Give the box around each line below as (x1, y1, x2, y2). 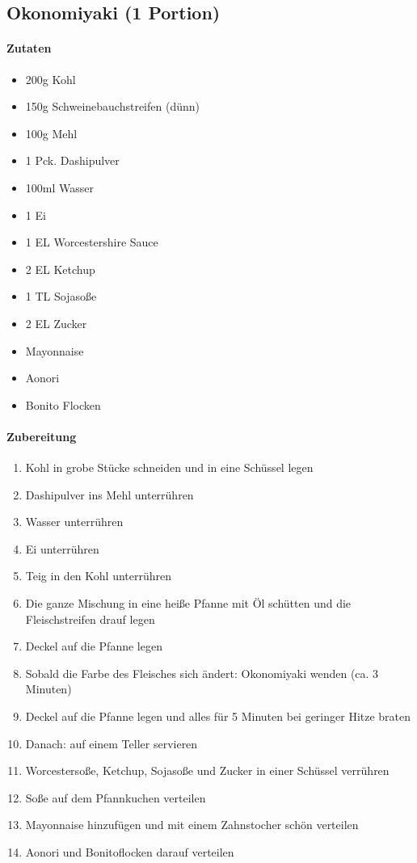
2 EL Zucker (25, 314, 87, 331)
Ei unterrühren (25, 540, 99, 557)
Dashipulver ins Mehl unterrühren (25, 486, 194, 503)
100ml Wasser (25, 179, 94, 196)
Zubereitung (6, 427, 77, 444)
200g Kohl (25, 70, 76, 87)
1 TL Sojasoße (25, 288, 97, 305)
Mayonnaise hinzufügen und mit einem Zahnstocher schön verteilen (25, 816, 359, 833)
